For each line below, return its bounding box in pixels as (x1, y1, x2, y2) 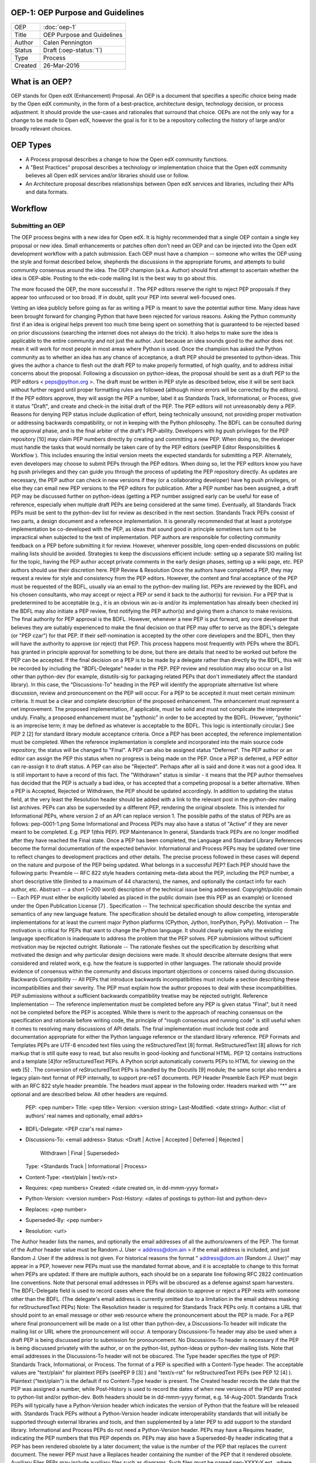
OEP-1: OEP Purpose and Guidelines (11, 8, 145, 18)
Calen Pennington (43, 38, 92, 46)
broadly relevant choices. (11, 125, 73, 132)
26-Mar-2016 (43, 61, 80, 70)
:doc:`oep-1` (43, 23, 77, 31)
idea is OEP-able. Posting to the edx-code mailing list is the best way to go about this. (11, 275, 218, 282)
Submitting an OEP (11, 221, 66, 229)
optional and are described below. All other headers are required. (11, 1090, 168, 1097)
